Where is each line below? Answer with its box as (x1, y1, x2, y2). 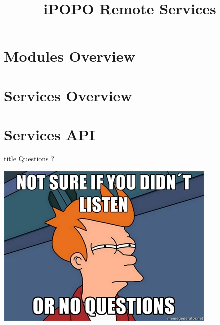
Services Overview (4, 85, 132, 105)
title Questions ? (4, 153, 54, 164)
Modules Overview (4, 46, 135, 66)
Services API (4, 124, 95, 145)
